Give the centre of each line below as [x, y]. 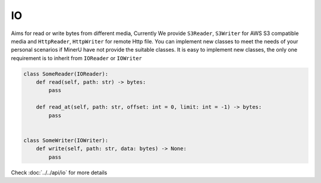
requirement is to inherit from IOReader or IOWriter [77, 58]
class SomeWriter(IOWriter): [66, 140]
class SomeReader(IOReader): [66, 74]
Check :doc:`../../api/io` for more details [59, 172]
